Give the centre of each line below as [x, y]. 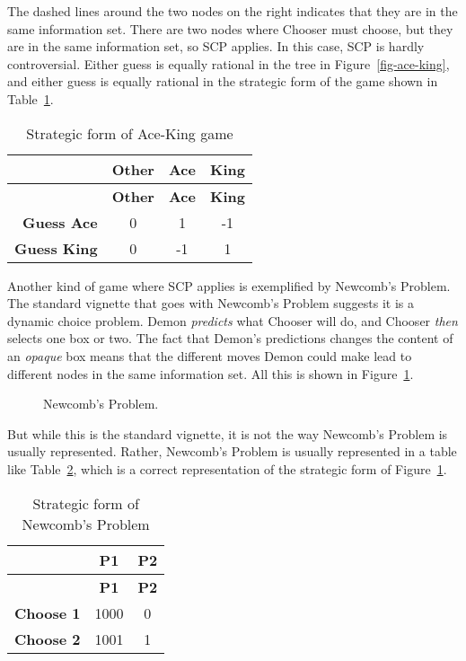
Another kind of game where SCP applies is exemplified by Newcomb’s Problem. [229, 285]
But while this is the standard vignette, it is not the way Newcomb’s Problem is [228, 433]
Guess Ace [60, 222]
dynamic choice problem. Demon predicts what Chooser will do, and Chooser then [233, 320]
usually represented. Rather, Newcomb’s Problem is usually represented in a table [232, 451]
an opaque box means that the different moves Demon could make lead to [210, 355]
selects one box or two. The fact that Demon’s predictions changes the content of [230, 338]
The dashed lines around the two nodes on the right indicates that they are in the [233, 11]
